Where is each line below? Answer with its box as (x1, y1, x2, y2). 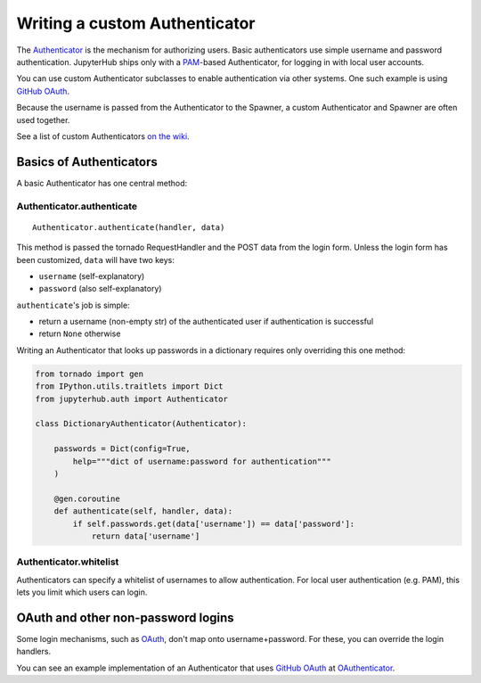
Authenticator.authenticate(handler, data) (32, 222, 225, 232)
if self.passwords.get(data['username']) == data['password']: (72, 518, 355, 529)
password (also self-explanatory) (38, 284, 162, 294)
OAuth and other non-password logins (16, 610, 235, 625)
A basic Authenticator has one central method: (16, 177, 188, 188)
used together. (16, 114, 70, 125)
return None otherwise (38, 328, 121, 339)
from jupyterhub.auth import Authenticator (35, 393, 229, 404)
